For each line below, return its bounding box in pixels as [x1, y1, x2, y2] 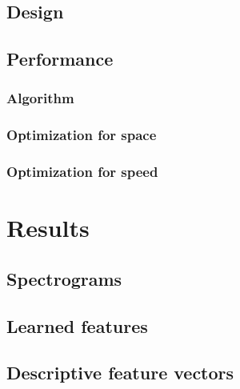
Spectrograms [6, 266, 122, 291]
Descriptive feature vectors [6, 360, 234, 385]
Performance [6, 46, 114, 71]
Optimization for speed [6, 162, 158, 182]
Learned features [6, 313, 148, 338]
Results [6, 211, 90, 244]
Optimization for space [6, 125, 157, 145]
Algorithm [6, 88, 74, 108]
